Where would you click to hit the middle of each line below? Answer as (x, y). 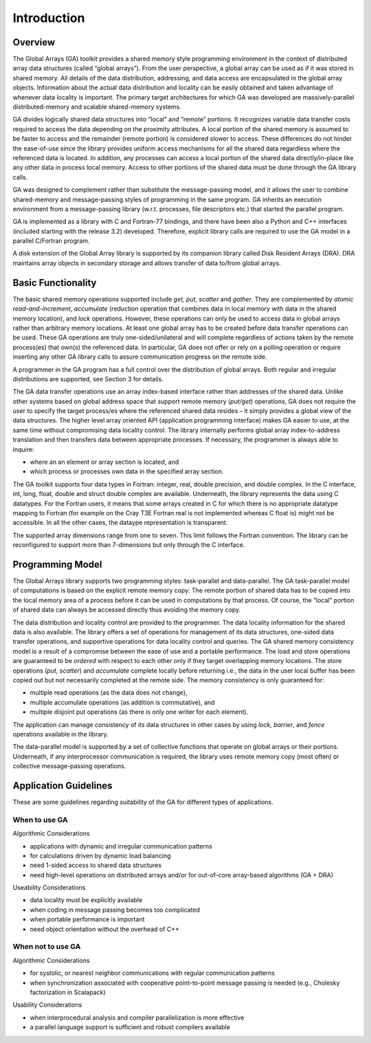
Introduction (49, 18)
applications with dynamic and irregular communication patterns (121, 846)
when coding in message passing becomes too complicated (115, 910)
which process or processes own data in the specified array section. (127, 471)
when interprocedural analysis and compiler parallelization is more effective (137, 1018)
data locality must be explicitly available (86, 900)
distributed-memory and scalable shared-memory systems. (97, 107)
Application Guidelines (63, 786)
